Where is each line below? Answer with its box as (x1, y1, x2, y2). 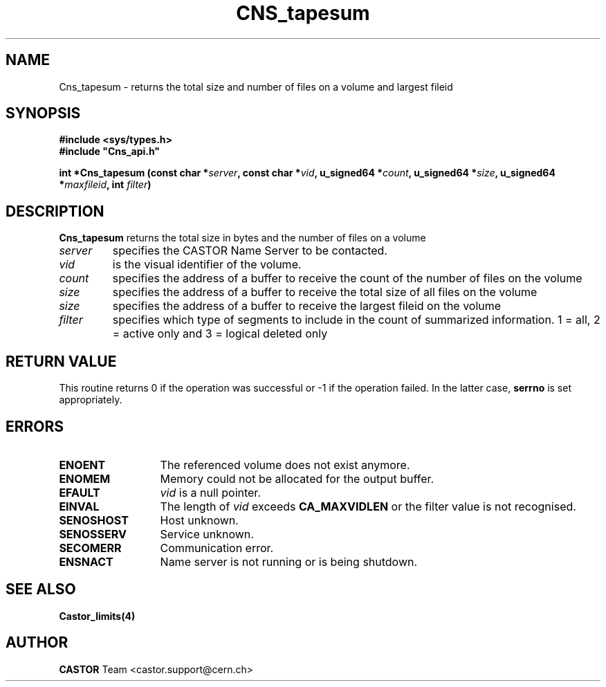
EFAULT (59, 485, 100, 500)
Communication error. (160, 540, 274, 555)
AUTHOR (6, 634, 68, 652)
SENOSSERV (59, 526, 127, 541)
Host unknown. (160, 513, 239, 527)
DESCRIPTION (6, 202, 104, 220)
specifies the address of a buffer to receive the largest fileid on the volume (112, 299, 502, 313)
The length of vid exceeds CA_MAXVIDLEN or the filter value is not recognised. (160, 499, 576, 513)
